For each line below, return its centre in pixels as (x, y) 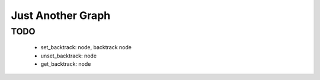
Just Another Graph (61, 15)
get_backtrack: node (66, 64)
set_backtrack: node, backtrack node (86, 47)
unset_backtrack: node (69, 56)
